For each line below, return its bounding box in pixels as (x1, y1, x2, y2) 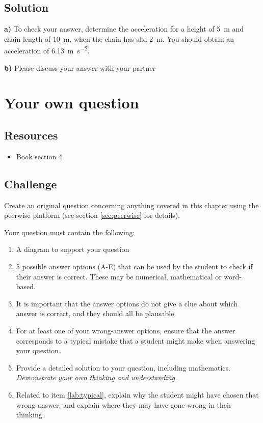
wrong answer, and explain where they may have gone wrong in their (16, 399, 232, 410)
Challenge (4, 176, 57, 191)
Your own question (4, 92, 139, 113)
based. (16, 281, 36, 292)
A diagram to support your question (16, 244, 129, 255)
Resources (4, 127, 58, 143)
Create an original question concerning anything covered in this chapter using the (4, 200, 259, 210)
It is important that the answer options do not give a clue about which (16, 298, 238, 308)
